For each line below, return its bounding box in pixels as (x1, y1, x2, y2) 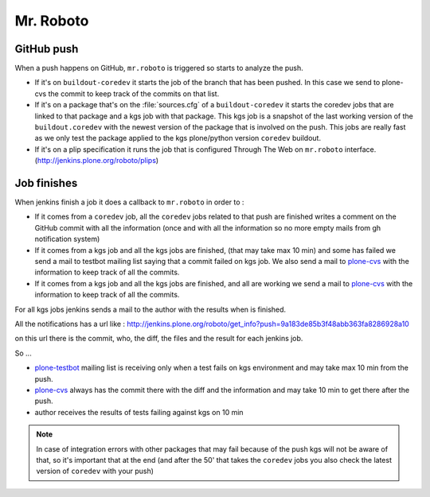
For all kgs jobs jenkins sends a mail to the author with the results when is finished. (14, 305, 287, 314)
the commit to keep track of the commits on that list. (48, 88, 220, 99)
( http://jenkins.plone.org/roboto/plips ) (34, 156, 159, 165)
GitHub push (14, 42, 79, 56)
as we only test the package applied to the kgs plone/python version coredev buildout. (34, 134, 322, 143)
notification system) (34, 235, 100, 244)
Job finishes (14, 177, 78, 190)
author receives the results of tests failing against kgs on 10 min (34, 407, 244, 417)
